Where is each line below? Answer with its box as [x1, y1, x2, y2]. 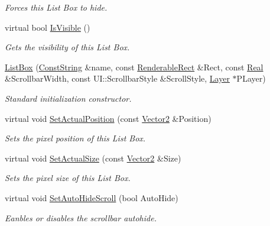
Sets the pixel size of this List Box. [5, 172, 131, 184]
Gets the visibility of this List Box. [5, 41, 130, 53]
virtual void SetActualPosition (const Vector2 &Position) [5, 112, 212, 124]
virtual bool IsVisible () [5, 21, 90, 33]
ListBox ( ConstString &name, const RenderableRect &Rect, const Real [5, 60, 264, 73]
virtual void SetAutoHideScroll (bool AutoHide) [5, 191, 178, 204]
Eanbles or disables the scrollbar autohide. [5, 211, 157, 224]
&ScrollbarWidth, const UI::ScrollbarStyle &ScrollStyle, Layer [5, 72, 230, 85]
